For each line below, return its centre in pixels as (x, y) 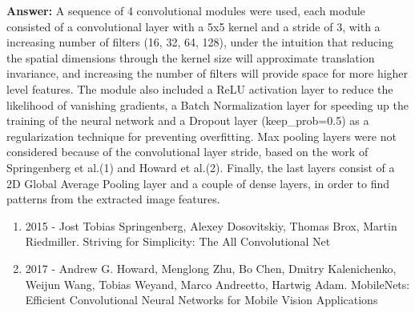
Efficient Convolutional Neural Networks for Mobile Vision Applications (201, 300)
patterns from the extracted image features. (113, 199)
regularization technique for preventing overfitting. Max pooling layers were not (201, 136)
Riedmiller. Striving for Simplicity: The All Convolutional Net (178, 241)
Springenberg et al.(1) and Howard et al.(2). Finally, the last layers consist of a (201, 167)
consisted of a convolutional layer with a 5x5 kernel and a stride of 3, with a (193, 26)
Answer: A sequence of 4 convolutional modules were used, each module (186, 10)
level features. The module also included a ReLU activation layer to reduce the (200, 88)
